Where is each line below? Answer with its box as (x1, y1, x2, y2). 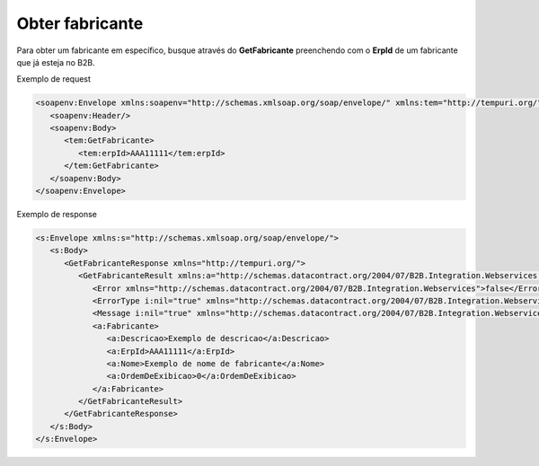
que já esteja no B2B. (16, 57, 95, 67)
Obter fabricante (16, 13, 144, 33)
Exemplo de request (16, 74, 92, 84)
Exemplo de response (16, 209, 98, 220)
